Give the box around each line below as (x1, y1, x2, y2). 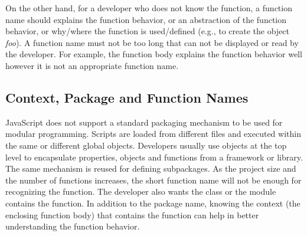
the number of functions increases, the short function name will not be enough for (5, 173, 302, 186)
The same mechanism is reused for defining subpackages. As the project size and (5, 162, 296, 175)
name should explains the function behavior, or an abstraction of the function (5, 13, 287, 25)
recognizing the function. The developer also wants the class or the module (5, 185, 276, 198)
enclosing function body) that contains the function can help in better (5, 208, 259, 221)
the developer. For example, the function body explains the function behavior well (5, 48, 302, 60)
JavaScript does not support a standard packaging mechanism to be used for (5, 116, 283, 128)
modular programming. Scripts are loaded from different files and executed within (5, 127, 301, 140)
